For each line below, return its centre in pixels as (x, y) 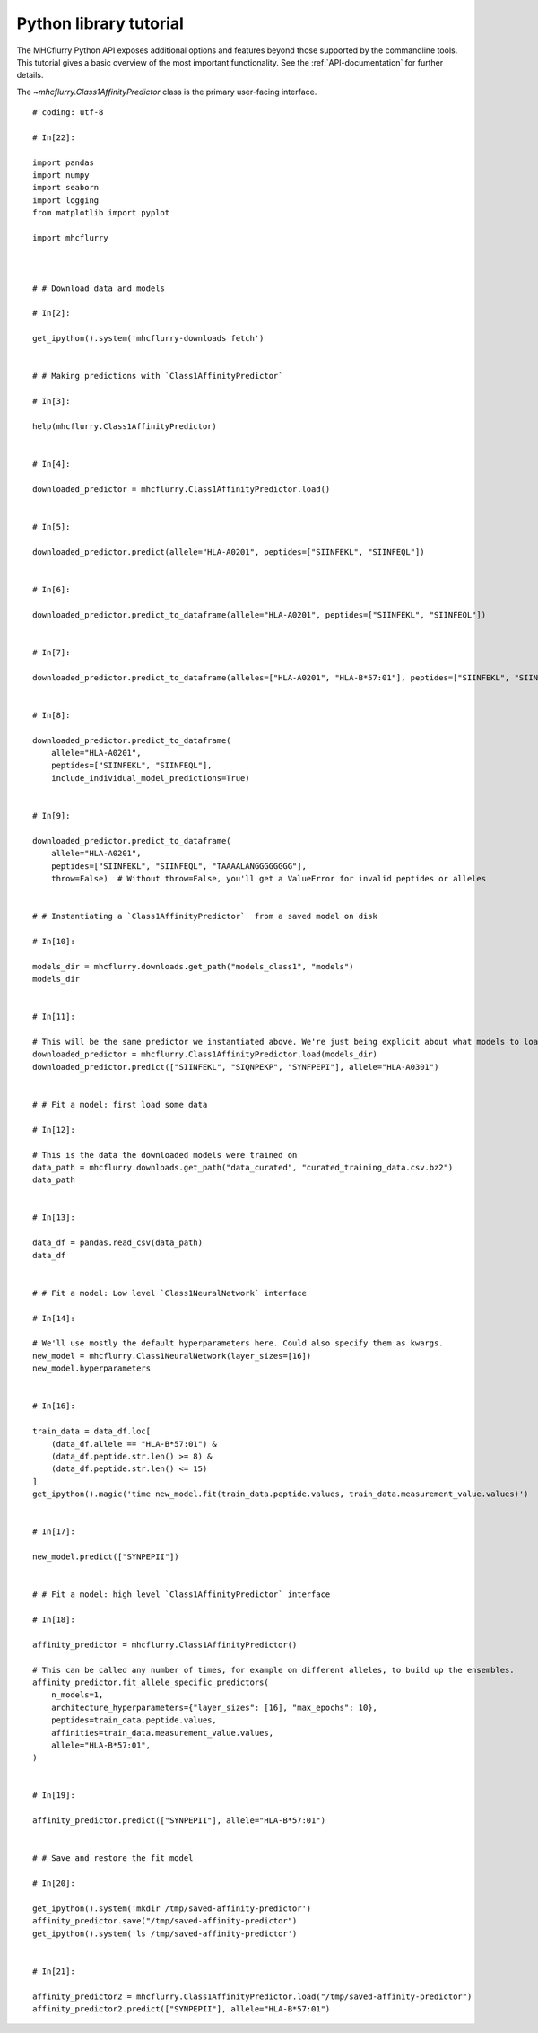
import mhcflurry (70, 238)
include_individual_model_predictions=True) (150, 778)
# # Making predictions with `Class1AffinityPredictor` (158, 376)
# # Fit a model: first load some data (120, 1104)
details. (30, 75)
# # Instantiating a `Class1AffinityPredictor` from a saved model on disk (205, 916)
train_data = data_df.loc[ (92, 1431)
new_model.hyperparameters (92, 1368)
